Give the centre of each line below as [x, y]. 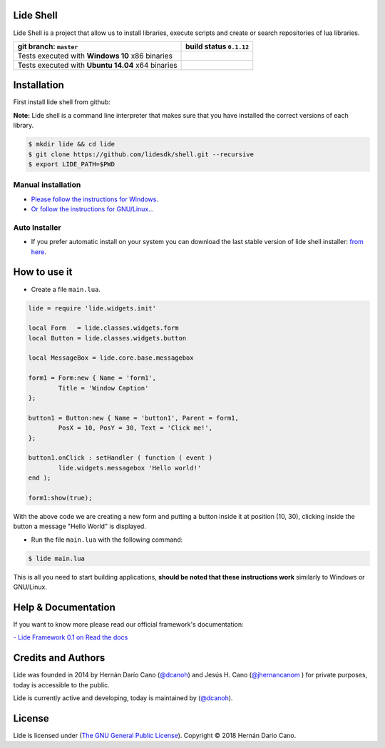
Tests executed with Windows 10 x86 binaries [95, 56]
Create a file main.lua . [66, 289]
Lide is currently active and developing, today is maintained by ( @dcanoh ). [123, 698]
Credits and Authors [59, 658]
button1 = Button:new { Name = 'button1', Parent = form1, [133, 418]
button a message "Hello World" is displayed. [79, 526]
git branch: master [48, 46]
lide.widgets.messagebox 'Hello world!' [130, 468]
